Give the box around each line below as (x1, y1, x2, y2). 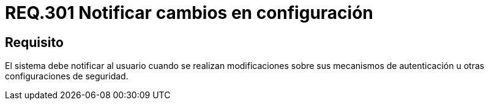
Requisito (5, 34, 64, 50)
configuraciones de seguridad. (5, 71, 129, 82)
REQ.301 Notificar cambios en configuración (5, 2, 373, 23)
